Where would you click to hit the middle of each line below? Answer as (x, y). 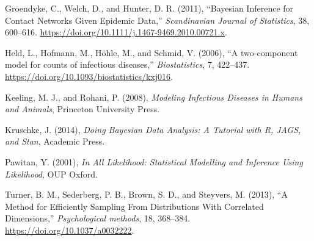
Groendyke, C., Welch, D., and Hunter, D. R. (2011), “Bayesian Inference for (149, 8)
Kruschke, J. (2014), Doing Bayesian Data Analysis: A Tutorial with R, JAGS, (153, 129)
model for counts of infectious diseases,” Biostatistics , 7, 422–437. (127, 64)
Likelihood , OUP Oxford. (51, 174)
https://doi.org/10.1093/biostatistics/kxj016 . (89, 76)
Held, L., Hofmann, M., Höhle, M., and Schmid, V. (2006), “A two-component (152, 52)
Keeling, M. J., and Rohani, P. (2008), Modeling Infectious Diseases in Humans (154, 97)
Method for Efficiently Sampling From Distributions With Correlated (134, 206)
